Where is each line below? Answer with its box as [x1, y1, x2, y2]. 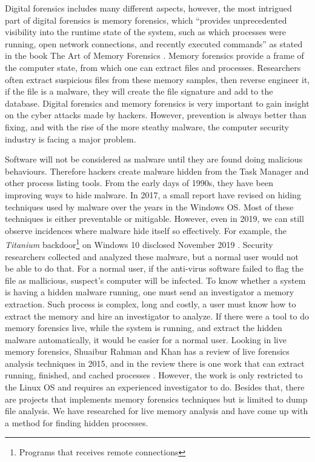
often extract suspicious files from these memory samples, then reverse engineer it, [5, 73, 310, 85]
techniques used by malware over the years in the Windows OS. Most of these [5, 200, 294, 213]
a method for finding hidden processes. [5, 416, 148, 429]
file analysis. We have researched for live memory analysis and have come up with [5, 404, 308, 417]
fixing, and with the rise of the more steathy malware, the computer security [5, 120, 290, 133]
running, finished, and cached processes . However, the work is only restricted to [5, 369, 303, 381]
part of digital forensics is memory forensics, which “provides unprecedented [5, 13, 287, 26]
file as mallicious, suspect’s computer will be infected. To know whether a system [5, 273, 306, 286]
